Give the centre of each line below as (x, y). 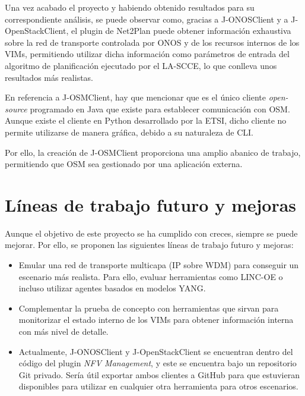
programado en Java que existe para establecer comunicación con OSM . (160, 109)
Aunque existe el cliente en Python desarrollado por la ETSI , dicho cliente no (146, 120)
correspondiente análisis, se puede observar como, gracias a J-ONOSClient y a (147, 19)
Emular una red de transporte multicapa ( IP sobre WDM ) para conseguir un (159, 265)
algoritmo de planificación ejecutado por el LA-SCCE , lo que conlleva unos (141, 65)
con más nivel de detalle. (63, 331)
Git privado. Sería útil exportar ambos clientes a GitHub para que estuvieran (159, 374)
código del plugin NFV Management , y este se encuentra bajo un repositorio (158, 363)
